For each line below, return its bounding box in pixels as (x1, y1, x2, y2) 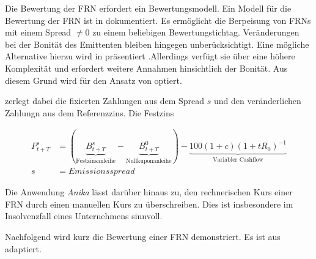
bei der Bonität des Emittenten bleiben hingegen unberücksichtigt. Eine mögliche (5, 37, 309, 50)
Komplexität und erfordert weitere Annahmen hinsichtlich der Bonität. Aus (5, 61, 288, 74)
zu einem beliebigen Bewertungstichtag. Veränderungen (92, 26, 299, 39)
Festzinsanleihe (76, 157, 116, 164)
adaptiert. (5, 242, 42, 255)
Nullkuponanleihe (126, 157, 172, 164)
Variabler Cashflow (213, 157, 263, 163)
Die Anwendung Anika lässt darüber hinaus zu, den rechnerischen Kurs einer (5, 186, 293, 198)
